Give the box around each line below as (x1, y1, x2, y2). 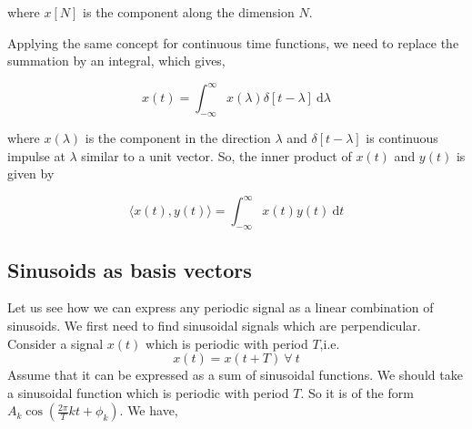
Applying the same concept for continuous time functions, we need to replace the (7, 33, 459, 52)
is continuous (366, 128, 438, 148)
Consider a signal (7, 333, 104, 352)
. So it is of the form (300, 383, 414, 402)
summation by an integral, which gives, (7, 51, 226, 70)
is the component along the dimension (83, 3, 295, 21)
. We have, (119, 401, 178, 420)
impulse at (7, 146, 65, 165)
